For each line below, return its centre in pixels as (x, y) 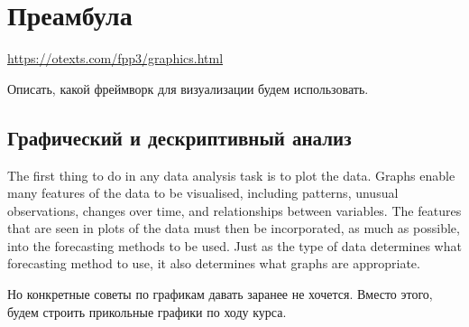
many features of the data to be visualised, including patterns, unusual (203, 193)
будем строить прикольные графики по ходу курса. (147, 311)
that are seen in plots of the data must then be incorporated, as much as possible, (234, 228)
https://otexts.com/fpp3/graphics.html (115, 58)
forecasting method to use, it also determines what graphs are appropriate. (214, 263)
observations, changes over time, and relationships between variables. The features (234, 210)
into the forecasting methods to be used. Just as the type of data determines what (234, 245)
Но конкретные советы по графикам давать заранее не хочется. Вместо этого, (220, 294)
